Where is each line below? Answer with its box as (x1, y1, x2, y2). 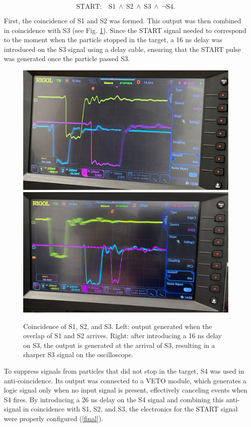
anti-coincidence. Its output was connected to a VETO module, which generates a (4, 375, 247, 385)
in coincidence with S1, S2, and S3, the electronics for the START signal (23, 404, 238, 414)
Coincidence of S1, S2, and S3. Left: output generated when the (23, 321, 212, 331)
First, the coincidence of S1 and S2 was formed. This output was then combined (4, 16, 241, 25)
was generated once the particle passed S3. (4, 53, 130, 64)
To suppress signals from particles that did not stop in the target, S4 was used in (4, 366, 244, 376)
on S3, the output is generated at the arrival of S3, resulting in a (23, 340, 215, 350)
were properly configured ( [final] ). (4, 413, 103, 423)
